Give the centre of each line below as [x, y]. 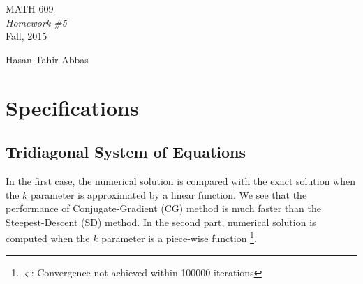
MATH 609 [30, 8]
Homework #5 [36, 22]
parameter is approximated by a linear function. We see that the [169, 194]
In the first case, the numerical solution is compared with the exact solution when [180, 180]
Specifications [72, 107]
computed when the [48, 238]
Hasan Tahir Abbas [47, 59]
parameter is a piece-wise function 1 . [179, 237]
